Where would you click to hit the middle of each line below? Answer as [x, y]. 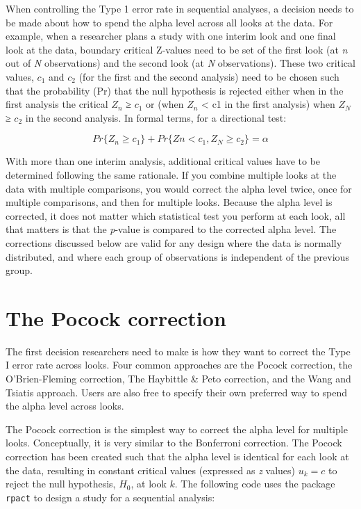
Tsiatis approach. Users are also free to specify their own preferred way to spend [176, 392]
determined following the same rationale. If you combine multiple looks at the [171, 174]
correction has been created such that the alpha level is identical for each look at [177, 456]
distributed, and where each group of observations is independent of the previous [177, 256]
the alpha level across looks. [65, 406]
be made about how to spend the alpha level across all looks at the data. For [169, 22]
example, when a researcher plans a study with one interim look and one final [171, 36]
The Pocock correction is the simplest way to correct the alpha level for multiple [177, 429]
